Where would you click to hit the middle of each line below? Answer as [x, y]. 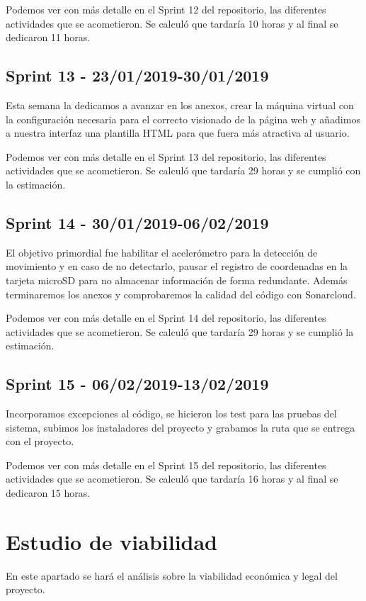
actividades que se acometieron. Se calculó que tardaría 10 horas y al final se [172, 23]
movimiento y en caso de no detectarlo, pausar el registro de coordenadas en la [177, 266]
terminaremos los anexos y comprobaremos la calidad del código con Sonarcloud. [181, 294]
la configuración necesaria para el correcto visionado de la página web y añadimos [183, 119]
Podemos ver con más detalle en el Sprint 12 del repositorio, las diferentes [166, 9]
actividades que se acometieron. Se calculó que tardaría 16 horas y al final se [172, 479]
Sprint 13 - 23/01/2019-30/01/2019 [137, 75]
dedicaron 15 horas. [48, 493]
